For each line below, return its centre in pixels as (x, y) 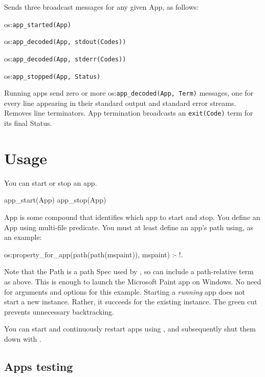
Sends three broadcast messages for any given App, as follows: (102, 7)
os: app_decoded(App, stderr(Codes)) (65, 58)
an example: (23, 237)
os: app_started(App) (38, 24)
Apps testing (39, 366)
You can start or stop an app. (51, 182)
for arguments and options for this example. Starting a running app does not (125, 291)
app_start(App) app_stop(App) (55, 200)
